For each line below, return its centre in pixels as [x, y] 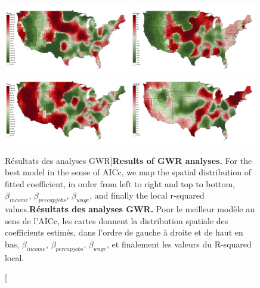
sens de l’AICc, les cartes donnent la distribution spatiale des [117, 220]
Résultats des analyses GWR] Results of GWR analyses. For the [129, 160]
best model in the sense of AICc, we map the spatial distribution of [128, 172]
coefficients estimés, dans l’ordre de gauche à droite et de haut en [124, 232]
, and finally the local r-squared [147, 195]
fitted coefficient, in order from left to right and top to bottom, [120, 183]
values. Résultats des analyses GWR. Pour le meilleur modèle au [130, 209]
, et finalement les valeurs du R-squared [179, 244]
